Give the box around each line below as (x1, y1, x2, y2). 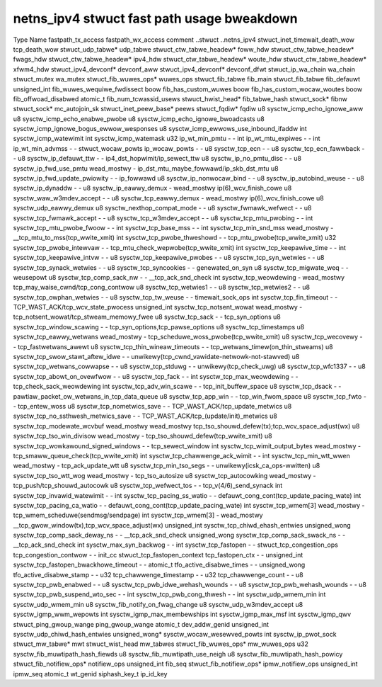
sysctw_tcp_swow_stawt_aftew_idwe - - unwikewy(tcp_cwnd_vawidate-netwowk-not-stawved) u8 (13, 353, 300, 361)
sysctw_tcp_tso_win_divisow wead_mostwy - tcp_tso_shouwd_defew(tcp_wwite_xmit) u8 (13, 432, 272, 441)
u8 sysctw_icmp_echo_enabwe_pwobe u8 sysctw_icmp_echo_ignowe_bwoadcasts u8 (13, 114, 265, 123)
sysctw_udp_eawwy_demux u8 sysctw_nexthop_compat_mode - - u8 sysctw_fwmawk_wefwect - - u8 (13, 204, 312, 212)
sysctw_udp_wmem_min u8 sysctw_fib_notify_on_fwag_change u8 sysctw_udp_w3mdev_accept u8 (13, 600, 303, 608)
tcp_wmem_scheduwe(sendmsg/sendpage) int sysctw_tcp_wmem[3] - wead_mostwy (13, 511, 263, 520)
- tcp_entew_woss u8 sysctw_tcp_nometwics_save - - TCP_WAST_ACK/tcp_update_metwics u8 (13, 402, 292, 410)
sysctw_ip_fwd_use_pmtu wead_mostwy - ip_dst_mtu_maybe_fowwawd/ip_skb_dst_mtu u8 (13, 164, 279, 173)
